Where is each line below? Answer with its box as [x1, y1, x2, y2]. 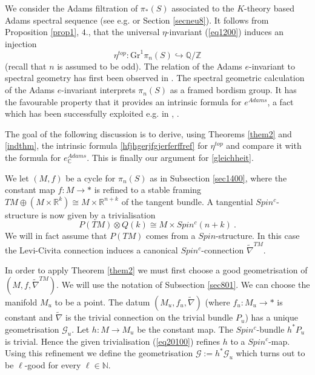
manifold [5, 295, 38, 308]
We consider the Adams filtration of [5, 2, 138, 14]
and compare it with [226, 139, 302, 152]
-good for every [24, 358, 81, 371]
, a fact [267, 95, 294, 108]
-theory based [244, 2, 294, 14]
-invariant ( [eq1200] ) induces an [166, 25, 283, 38]
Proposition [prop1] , [5, 25, 79, 38]
